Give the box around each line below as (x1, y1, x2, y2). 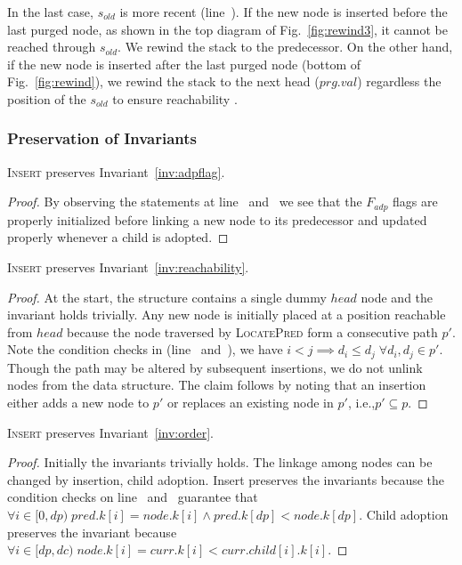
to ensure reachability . (112, 89, 238, 108)
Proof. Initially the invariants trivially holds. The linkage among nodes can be (7, 453, 433, 472)
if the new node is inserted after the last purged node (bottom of (7, 54, 361, 73)
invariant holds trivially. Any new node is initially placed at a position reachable (7, 305, 446, 324)
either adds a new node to (7, 393, 150, 412)
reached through (7, 37, 96, 56)
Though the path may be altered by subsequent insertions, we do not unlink (7, 358, 423, 376)
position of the (7, 89, 86, 108)
